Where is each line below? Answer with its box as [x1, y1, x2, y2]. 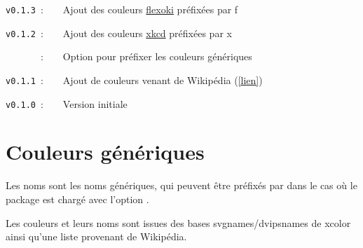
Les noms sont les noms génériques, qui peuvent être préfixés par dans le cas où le [6, 178, 357, 193]
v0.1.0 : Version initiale [6, 96, 128, 111]
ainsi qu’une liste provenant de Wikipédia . [6, 229, 187, 244]
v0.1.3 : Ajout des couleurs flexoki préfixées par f [6, 2, 238, 16]
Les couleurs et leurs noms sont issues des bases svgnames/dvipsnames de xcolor [6, 215, 351, 230]
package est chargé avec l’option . [6, 192, 149, 206]
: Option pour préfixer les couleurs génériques [40, 49, 252, 64]
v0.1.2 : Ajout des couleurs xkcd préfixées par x [6, 25, 232, 40]
